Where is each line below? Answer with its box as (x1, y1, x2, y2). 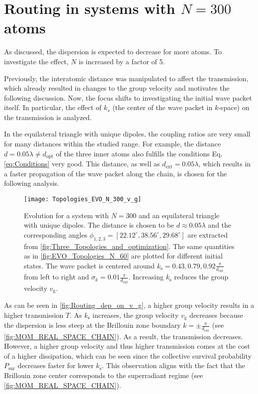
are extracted (187, 229, 228, 240)
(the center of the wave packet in (112, 102, 213, 113)
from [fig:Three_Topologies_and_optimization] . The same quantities (24, 241, 235, 251)
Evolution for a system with (24, 210, 109, 220)
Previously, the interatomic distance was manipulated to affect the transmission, (4, 73, 249, 83)
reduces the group (174, 271, 229, 282)
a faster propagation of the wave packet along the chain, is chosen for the (4, 168, 227, 178)
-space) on (218, 102, 250, 113)
